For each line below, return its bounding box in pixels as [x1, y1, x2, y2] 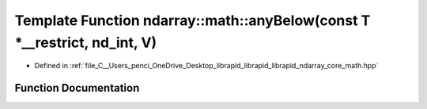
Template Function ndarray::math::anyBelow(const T [14, 12, 371, 29]
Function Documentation [14, 82, 140, 95]
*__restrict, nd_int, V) [14, 34, 157, 51]
